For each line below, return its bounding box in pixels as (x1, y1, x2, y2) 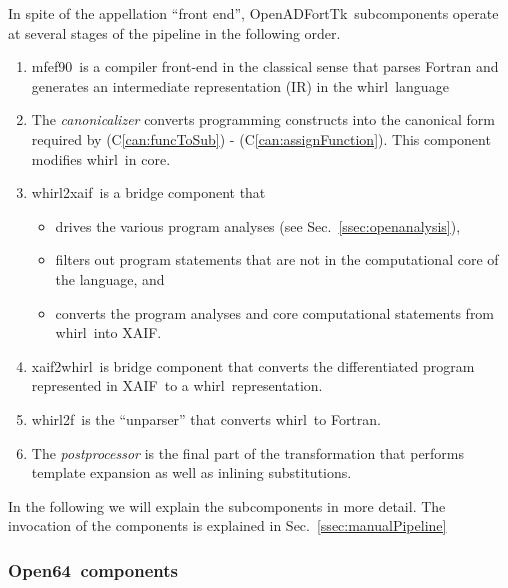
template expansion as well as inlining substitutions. (31, 462, 352, 483)
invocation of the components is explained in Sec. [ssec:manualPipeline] (8, 515, 447, 536)
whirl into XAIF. (55, 322, 162, 343)
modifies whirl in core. (31, 148, 171, 169)
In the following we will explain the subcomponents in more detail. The (8, 495, 446, 516)
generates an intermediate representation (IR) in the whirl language (31, 75, 449, 96)
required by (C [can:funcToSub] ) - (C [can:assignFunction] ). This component (31, 128, 491, 149)
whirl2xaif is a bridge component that (31, 182, 266, 203)
